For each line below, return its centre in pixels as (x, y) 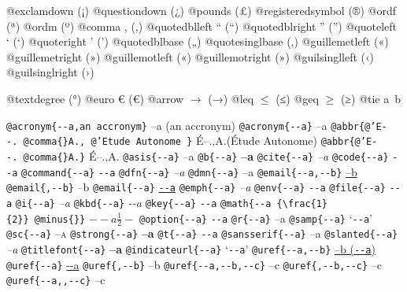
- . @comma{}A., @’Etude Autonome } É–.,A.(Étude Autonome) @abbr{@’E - (192, 140)
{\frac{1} (302, 203)
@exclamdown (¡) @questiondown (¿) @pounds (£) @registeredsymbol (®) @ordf (201, 10)
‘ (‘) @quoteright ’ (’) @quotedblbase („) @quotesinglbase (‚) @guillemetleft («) (198, 41)
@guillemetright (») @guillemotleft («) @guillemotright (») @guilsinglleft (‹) (190, 56)
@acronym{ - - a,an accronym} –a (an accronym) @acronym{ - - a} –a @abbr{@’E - (197, 125)
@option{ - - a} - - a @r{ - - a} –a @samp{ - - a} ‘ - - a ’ (256, 218)
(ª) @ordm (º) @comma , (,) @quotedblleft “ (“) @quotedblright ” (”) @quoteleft (202, 26)
